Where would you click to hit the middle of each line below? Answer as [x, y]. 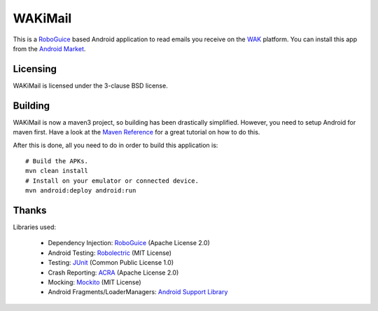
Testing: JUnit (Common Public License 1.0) [111, 263]
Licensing [35, 69]
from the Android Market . [49, 48]
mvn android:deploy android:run [81, 191]
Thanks [30, 210]
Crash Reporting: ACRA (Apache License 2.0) [113, 272]
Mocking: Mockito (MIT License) [94, 282]
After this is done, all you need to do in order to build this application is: [115, 145]
